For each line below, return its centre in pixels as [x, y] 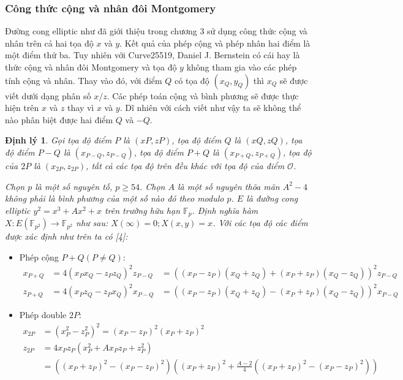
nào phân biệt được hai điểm [59, 119]
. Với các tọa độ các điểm [260, 223]
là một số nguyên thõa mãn [228, 186]
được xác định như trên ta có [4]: [66, 236]
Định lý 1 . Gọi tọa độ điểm [58, 140]
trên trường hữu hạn [142, 210]
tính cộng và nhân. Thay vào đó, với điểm [84, 80]
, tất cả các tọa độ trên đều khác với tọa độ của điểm [185, 165]
